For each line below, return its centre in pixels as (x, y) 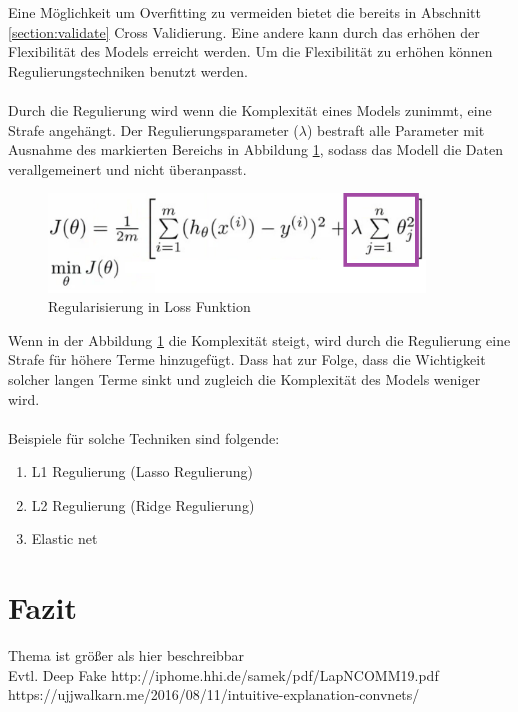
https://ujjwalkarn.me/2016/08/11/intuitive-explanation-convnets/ (214, 694)
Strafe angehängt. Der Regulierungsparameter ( (153, 129)
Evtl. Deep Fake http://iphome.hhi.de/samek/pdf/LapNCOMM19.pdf (223, 674)
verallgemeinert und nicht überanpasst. (127, 168)
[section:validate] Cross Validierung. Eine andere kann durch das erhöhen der (244, 31)
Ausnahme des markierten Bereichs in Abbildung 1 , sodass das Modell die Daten (255, 149)
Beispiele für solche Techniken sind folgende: (144, 437)
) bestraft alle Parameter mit (395, 129)
